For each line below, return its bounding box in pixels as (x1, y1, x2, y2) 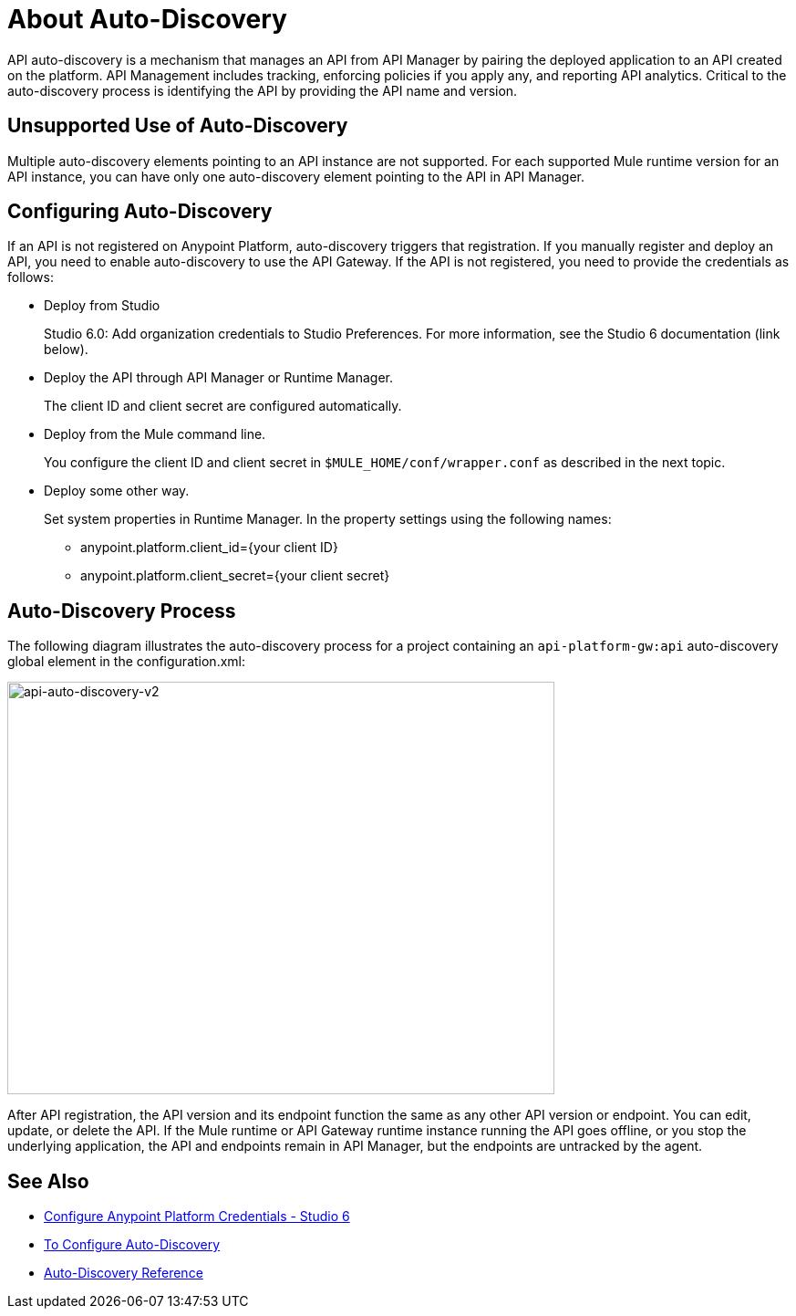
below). (44, 341, 88, 358)
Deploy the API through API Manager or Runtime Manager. (44, 370, 393, 386)
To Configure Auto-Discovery (44, 1237, 221, 1253)
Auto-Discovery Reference (44, 1265, 203, 1281)
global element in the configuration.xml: (7, 653, 245, 670)
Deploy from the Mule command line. (44, 426, 266, 443)
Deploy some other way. (44, 483, 190, 499)
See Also (7, 1169, 89, 1193)
